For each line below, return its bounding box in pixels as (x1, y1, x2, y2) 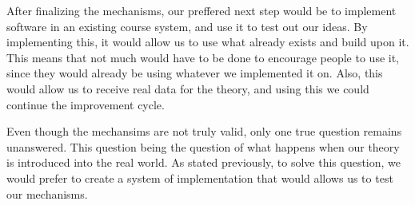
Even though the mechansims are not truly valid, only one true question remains (6, 123, 402, 140)
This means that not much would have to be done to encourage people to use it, (6, 49, 400, 65)
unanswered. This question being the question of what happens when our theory (6, 138, 400, 155)
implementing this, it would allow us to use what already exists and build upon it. (6, 34, 409, 50)
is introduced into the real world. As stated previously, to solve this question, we (6, 154, 401, 171)
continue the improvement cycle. (6, 96, 165, 112)
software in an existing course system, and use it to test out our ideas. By (6, 18, 368, 34)
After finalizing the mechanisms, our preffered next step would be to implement (6, 2, 397, 18)
